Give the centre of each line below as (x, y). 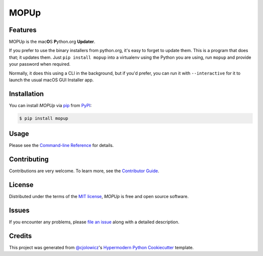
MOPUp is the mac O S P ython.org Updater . (52, 42)
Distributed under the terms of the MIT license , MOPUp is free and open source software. (99, 197)
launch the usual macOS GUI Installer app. (51, 80)
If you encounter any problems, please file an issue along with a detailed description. (94, 222)
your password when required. (40, 64)
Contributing (29, 159)
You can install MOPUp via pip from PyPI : (50, 105)
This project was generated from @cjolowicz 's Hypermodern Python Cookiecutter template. (102, 248)
